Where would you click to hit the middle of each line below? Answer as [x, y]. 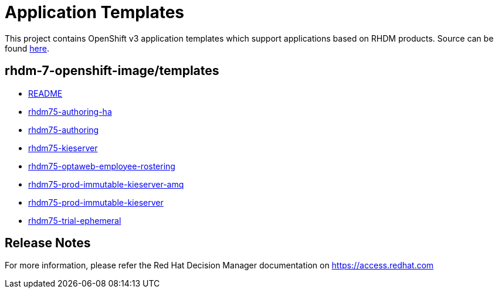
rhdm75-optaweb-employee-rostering [102, 166]
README [45, 93]
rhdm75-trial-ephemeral [75, 220]
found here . [27, 48]
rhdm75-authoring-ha [70, 111]
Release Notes [48, 243]
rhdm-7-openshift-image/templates [112, 71]
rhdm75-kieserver [63, 148]
